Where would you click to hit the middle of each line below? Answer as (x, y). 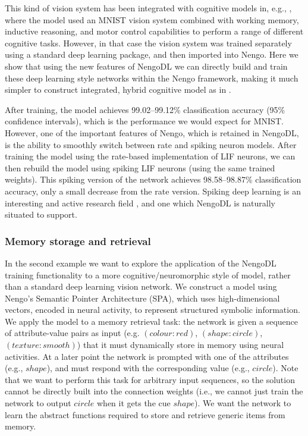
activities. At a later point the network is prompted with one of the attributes (147, 356)
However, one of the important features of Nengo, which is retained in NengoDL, (152, 132)
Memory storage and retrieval (78, 241)
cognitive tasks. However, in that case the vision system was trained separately (148, 43)
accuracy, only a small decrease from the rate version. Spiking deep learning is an (153, 191)
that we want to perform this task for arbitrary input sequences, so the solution (150, 379)
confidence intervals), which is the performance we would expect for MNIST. (144, 121)
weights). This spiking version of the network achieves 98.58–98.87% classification (153, 179)
